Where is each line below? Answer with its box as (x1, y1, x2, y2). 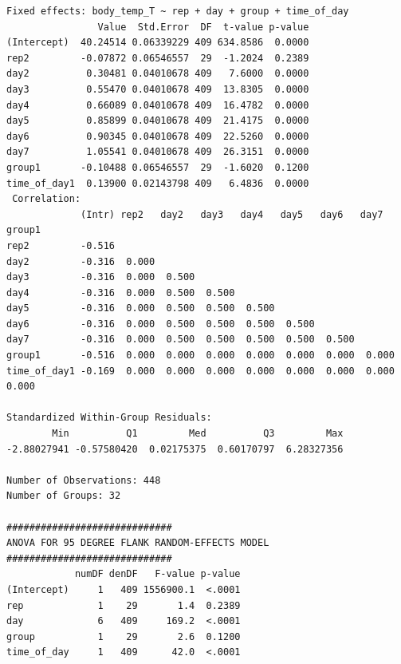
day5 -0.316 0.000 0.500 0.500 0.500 (6, 302, 275, 314)
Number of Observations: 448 (6, 474, 161, 486)
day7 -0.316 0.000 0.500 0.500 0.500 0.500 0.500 (6, 334, 355, 346)
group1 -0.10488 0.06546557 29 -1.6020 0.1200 (6, 161, 309, 173)
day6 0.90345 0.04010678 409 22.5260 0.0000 (6, 130, 309, 142)
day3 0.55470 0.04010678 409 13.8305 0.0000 (6, 83, 309, 95)
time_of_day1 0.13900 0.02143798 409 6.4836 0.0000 (6, 177, 309, 189)
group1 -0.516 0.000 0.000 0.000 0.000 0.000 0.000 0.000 (6, 350, 395, 362)
